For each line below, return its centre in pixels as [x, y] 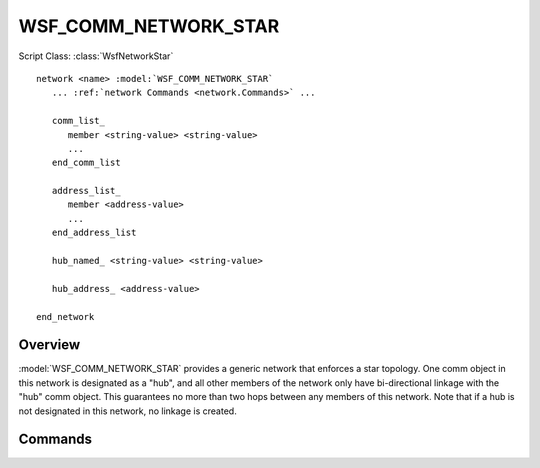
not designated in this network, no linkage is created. [127, 411]
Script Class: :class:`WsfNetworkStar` [96, 56]
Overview [49, 345]
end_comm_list [86, 163]
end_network [65, 316]
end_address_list [94, 233]
